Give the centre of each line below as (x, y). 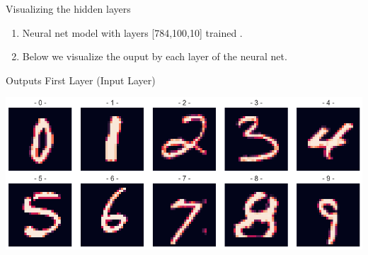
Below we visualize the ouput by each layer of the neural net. (155, 56)
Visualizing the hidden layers (68, 8)
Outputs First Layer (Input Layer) (81, 80)
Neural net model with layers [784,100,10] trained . (132, 32)
